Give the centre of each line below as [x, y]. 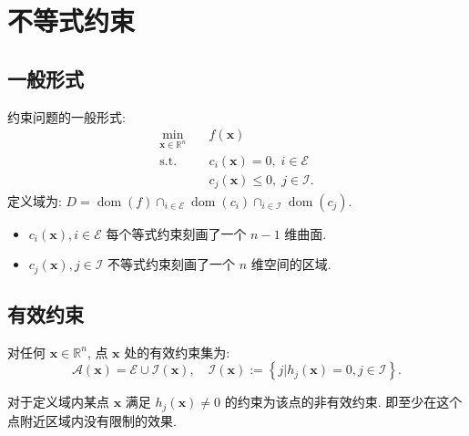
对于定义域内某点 [58, 402]
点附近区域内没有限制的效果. [92, 420]
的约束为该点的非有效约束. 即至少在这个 [343, 402]
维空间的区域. [291, 264]
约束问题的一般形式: [66, 116]
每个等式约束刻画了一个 [176, 233]
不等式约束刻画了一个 [172, 264]
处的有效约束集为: [177, 352]
